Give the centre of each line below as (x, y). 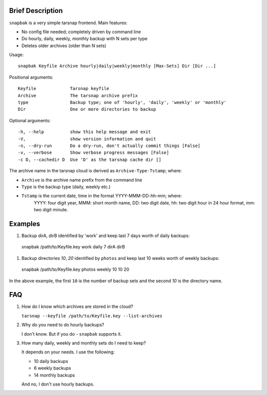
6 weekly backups (52, 368)
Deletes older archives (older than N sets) (64, 46)
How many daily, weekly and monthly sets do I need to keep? (84, 343)
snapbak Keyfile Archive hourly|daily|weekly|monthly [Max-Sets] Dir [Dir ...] (117, 66)
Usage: (17, 55)
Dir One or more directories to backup (87, 109)
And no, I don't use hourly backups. (58, 384)
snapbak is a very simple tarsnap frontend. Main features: (68, 23)
